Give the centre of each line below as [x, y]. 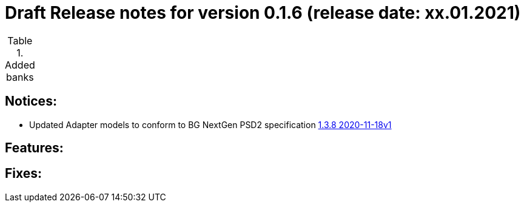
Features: [34, 148]
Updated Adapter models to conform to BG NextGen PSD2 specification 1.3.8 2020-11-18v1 [210, 124]
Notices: [31, 101]
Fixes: [24, 174]
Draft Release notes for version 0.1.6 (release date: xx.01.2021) [263, 13]
